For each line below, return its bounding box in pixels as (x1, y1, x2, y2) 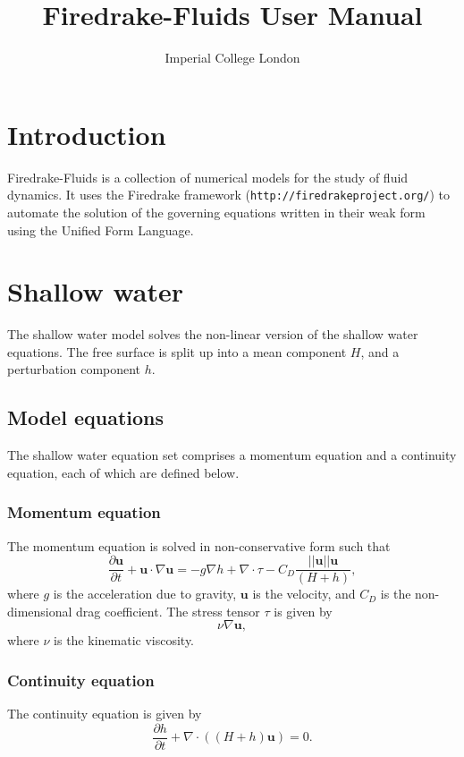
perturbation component (7, 360, 141, 378)
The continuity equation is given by (7, 704, 202, 723)
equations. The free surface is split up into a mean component (7, 342, 347, 361)
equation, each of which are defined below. (7, 463, 240, 481)
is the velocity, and (252, 584, 356, 603)
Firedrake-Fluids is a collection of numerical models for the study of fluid (7, 167, 409, 186)
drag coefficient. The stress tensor (76, 601, 260, 620)
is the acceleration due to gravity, (53, 584, 237, 603)
